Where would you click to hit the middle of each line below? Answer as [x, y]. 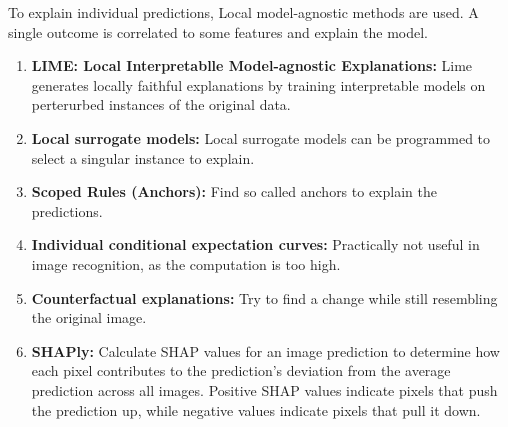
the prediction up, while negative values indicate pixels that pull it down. [256, 409]
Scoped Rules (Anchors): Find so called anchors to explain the [234, 191]
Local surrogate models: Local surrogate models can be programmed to [261, 137]
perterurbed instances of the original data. [161, 104]
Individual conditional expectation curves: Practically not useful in [255, 244]
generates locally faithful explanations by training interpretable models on [258, 84]
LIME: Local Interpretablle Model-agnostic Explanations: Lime [252, 65]
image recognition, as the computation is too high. [186, 263]
